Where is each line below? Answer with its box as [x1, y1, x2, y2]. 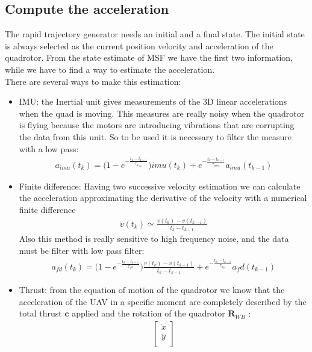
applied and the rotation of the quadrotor [72, 307, 225, 320]
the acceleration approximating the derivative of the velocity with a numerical [19, 191, 307, 204]
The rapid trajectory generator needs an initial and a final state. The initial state [5, 28, 305, 40]
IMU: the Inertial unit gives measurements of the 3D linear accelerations [19, 95, 287, 108]
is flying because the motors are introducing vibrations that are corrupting [19, 119, 295, 131]
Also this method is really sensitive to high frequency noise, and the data [19, 232, 289, 245]
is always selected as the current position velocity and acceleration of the [5, 39, 273, 52]
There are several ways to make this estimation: [5, 75, 181, 87]
